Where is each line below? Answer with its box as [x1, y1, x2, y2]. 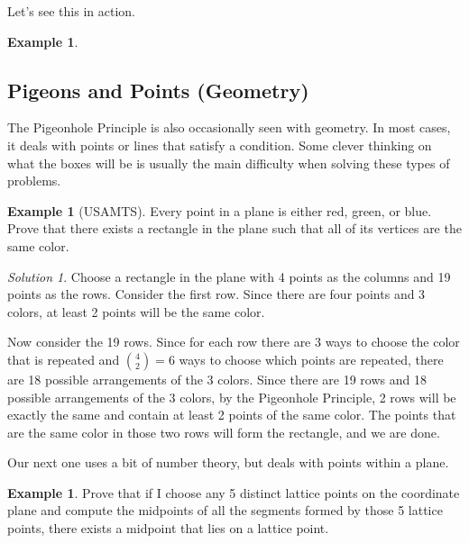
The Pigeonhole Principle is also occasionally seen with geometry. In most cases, [7, 118, 451, 137]
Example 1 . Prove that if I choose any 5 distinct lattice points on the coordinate [7, 483, 460, 502]
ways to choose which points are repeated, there [179, 349, 444, 368]
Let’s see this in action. [7, 2, 135, 20]
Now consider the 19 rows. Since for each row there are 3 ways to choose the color [7, 332, 460, 351]
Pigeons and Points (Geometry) [7, 76, 309, 104]
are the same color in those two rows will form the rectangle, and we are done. [7, 422, 440, 441]
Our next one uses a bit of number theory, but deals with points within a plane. [7, 453, 449, 472]
